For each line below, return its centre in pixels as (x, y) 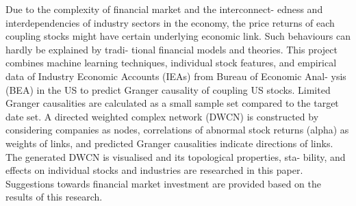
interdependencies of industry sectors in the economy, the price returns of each (170, 22)
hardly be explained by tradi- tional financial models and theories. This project (171, 49)
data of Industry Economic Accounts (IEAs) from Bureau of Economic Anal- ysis (176, 76)
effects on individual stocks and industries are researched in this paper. (154, 170)
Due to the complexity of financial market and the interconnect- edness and (164, 9)
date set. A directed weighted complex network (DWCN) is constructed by (162, 116)
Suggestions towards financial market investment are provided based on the (163, 183)
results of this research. (54, 197)
